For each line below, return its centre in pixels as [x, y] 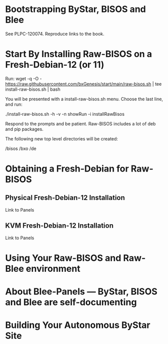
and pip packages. [24, 129]
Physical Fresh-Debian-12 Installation [65, 198]
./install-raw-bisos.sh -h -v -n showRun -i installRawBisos [65, 114]
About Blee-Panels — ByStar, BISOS [81, 292]
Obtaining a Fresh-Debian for [67, 169]
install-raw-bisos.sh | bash [33, 89]
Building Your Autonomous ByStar [78, 325]
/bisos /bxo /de [21, 148]
